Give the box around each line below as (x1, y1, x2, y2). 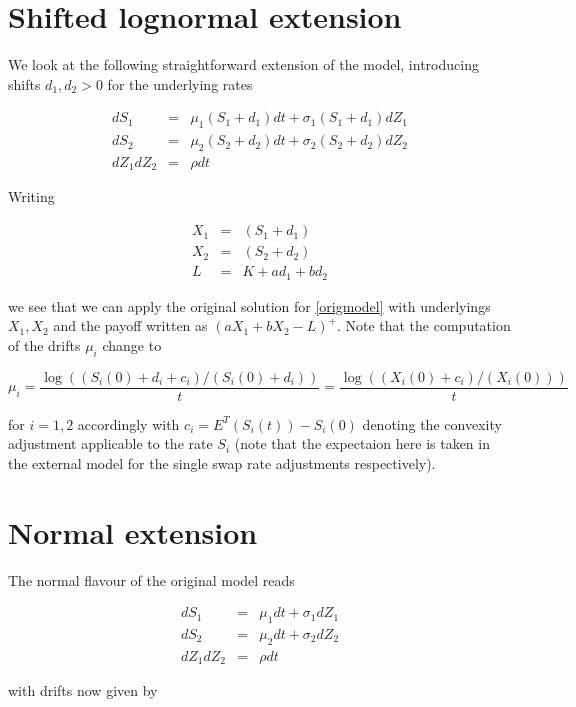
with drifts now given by (8, 680, 158, 701)
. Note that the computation (336, 315, 511, 336)
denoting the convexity (362, 413, 502, 434)
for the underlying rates (107, 73, 253, 94)
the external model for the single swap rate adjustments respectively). (8, 452, 436, 473)
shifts (8, 73, 41, 94)
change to (102, 334, 162, 355)
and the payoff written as (53, 315, 208, 336)
